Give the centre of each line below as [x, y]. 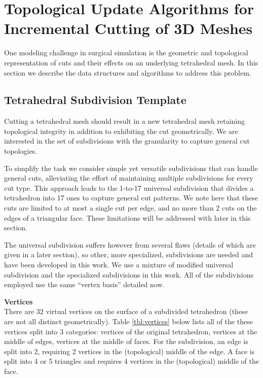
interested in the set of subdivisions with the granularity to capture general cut [127, 141]
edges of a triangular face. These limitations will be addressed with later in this [127, 217]
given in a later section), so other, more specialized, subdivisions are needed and [128, 254]
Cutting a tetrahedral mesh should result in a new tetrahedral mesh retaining [125, 121]
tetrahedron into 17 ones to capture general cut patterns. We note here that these [131, 198]
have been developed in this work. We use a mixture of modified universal [119, 265]
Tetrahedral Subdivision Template [95, 100]
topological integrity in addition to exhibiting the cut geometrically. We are [121, 131]
